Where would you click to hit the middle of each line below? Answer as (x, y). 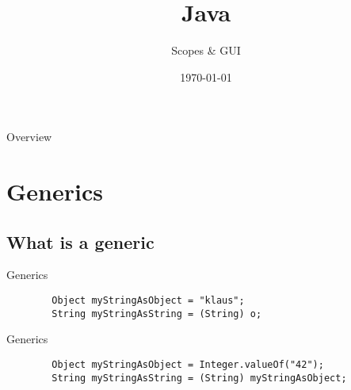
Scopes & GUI (206, 50)
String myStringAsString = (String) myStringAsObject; (199, 378)
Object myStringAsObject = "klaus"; (148, 301)
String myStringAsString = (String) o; (157, 314)
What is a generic (80, 241)
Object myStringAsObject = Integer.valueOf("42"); (188, 364)
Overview (29, 137)
